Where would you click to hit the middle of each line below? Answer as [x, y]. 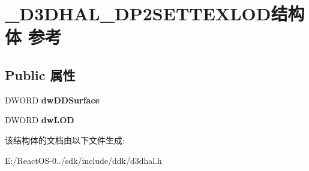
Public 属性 [40, 74]
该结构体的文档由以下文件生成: [65, 140]
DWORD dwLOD [40, 120]
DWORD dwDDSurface [52, 100]
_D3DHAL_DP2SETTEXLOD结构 [155, 13]
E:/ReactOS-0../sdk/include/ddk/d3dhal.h [83, 160]
